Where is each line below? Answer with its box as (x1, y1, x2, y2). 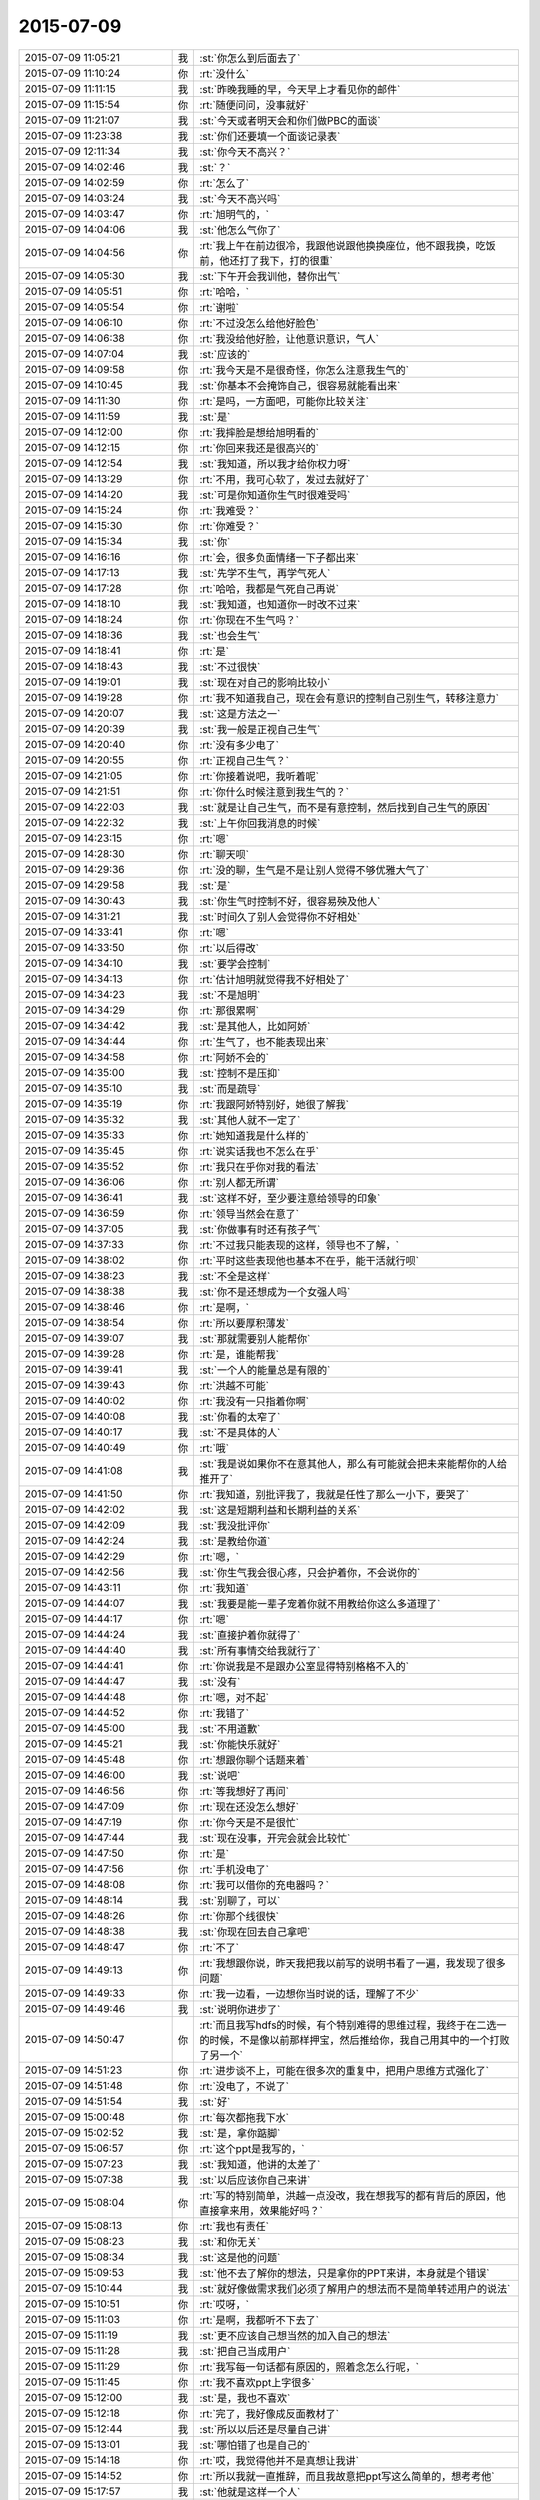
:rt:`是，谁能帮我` (199, 1347, 280, 1361)
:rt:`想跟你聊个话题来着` (199, 1753, 310, 1767)
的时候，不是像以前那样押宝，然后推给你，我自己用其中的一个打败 (199, 2033, 510, 2047)
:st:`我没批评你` (199, 1518, 271, 1532)
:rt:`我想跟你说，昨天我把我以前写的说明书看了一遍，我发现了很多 (199, 1956, 507, 1970)
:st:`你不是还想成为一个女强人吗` (199, 1285, 351, 1299)
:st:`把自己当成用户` (199, 2344, 291, 2358)
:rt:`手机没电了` (199, 1862, 270, 1876)
